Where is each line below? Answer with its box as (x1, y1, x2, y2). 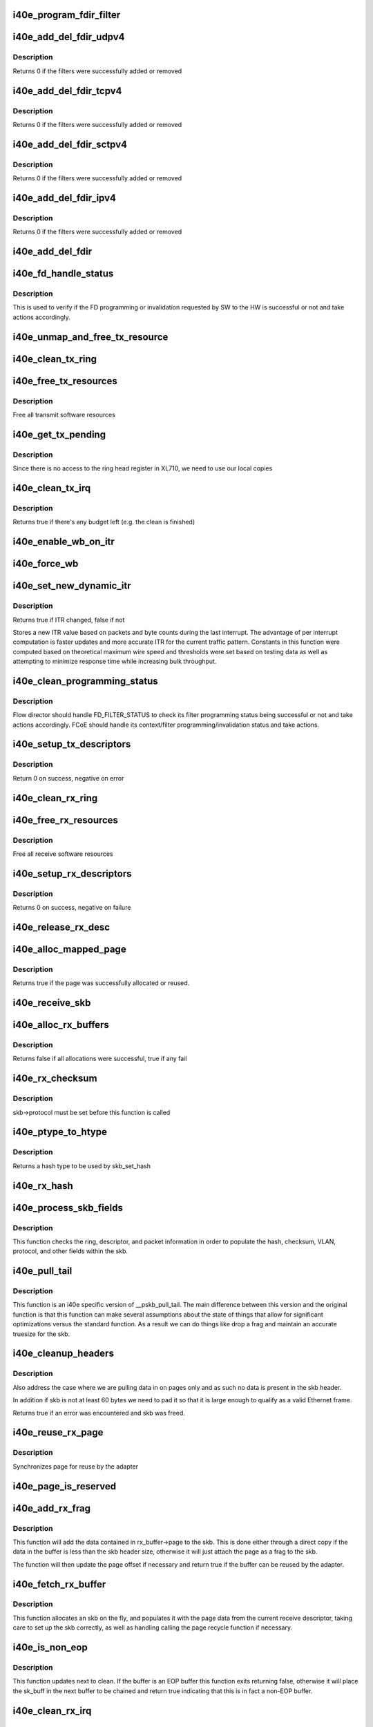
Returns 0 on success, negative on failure (12, 904, 131, 912)
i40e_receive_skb (12, 997, 91, 1009)
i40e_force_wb (12, 558, 79, 570)
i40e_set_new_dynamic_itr (12, 580, 131, 592)
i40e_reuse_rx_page (12, 1427, 104, 1438)
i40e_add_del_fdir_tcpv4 (12, 85, 122, 97)
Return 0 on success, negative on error (12, 774, 124, 782)
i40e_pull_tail (12, 1265, 73, 1277)
